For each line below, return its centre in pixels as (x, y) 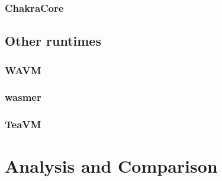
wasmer (23, 97)
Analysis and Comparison (111, 166)
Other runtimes (53, 41)
